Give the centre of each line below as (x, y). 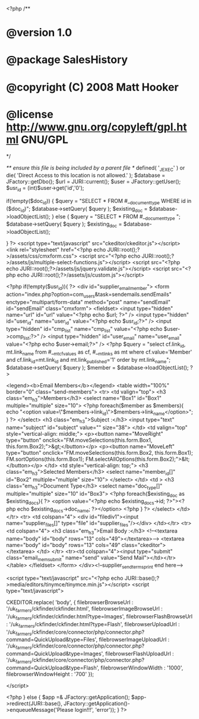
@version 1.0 (39, 33)
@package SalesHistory (67, 60)
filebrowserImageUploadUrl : (134, 640)
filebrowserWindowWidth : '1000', (142, 668)
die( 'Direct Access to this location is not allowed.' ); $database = (86, 176)
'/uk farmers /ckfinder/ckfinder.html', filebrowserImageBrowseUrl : (85, 609)
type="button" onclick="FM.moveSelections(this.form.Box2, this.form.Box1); (99, 453)
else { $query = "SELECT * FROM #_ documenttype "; (118, 217)
